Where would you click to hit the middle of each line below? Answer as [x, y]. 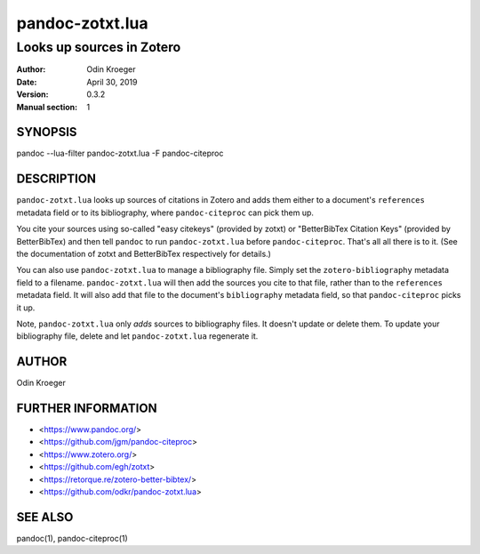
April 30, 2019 [112, 82]
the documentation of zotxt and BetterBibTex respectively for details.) [144, 253]
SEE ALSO [45, 517]
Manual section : [47, 107]
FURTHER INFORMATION [87, 408]
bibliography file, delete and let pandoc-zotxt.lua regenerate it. [137, 336]
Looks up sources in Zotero [99, 47]
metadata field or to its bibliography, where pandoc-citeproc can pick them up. [165, 213]
